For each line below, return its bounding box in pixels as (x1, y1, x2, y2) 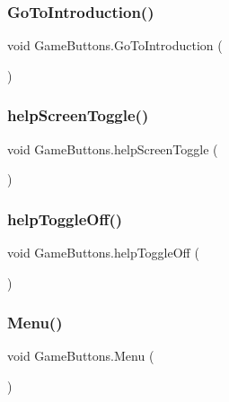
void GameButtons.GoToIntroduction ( (7, 36, 223, 55)
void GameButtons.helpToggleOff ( (7, 243, 199, 262)
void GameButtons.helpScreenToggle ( (7, 139, 218, 158)
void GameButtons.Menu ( (7, 346, 154, 365)
